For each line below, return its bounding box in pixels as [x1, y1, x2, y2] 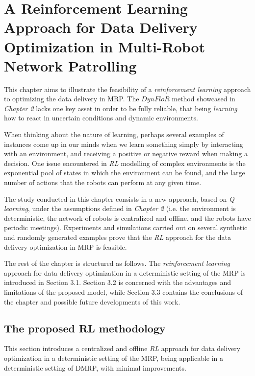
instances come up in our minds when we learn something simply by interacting [4, 139, 243, 149]
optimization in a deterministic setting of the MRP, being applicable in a [4, 352, 224, 363]
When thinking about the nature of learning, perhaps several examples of [4, 129, 224, 140]
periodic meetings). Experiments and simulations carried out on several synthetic [4, 222, 248, 233]
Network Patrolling [4, 55, 137, 75]
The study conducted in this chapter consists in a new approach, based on [4, 193, 227, 204]
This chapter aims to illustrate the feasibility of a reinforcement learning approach [4, 84, 251, 94]
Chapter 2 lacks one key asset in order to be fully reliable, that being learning [4, 103, 237, 113]
